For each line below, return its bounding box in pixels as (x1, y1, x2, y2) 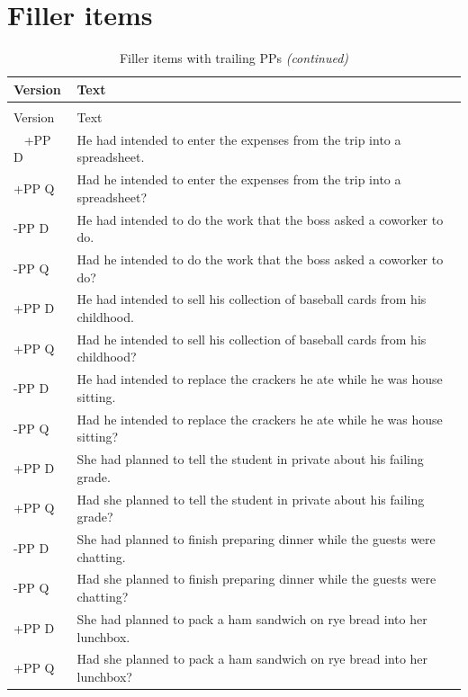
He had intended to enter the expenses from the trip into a (76, 130, 401, 148)
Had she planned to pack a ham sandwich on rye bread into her (76, 649, 428, 668)
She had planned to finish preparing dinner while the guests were (76, 530, 436, 549)
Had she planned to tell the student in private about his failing (76, 489, 425, 508)
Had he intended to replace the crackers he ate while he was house (76, 409, 443, 428)
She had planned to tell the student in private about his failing (76, 450, 424, 469)
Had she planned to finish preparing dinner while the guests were (76, 569, 436, 588)
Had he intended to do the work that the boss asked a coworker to (76, 249, 444, 268)
